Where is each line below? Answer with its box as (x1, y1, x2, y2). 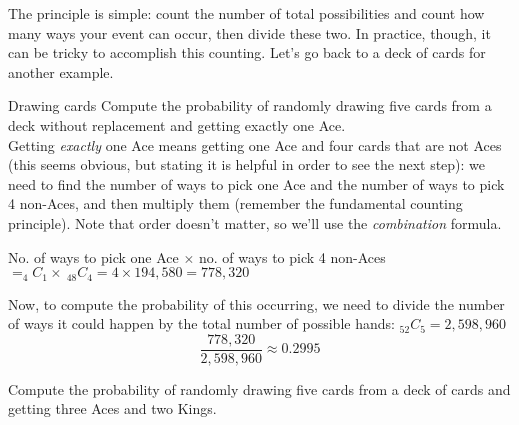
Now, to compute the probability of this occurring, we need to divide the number (8, 293, 505, 314)
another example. (8, 61, 114, 82)
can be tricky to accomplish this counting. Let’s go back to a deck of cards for (8, 42, 486, 63)
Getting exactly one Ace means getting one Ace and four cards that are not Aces (8, 134, 502, 155)
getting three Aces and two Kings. (8, 398, 217, 419)
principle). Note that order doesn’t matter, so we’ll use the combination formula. (8, 212, 502, 233)
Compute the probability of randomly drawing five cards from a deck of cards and (8, 378, 511, 399)
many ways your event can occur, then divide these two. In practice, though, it (8, 22, 491, 43)
